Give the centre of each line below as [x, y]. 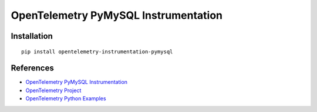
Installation [32, 36]
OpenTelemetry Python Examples [66, 99]
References [32, 68]
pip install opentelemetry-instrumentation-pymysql [97, 52]
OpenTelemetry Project [53, 90]
